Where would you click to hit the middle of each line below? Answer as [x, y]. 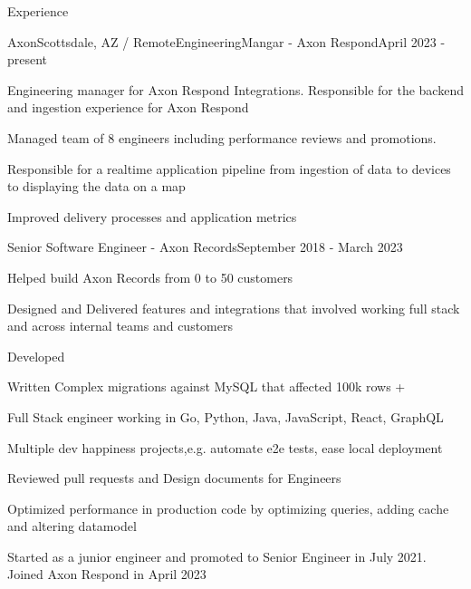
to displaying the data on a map [96, 186]
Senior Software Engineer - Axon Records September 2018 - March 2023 [205, 247]
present [28, 59]
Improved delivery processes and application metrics [152, 216]
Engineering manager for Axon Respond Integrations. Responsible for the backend [235, 89]
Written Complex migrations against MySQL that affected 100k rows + [207, 386]
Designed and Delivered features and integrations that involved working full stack [234, 308]
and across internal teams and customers [120, 326]
